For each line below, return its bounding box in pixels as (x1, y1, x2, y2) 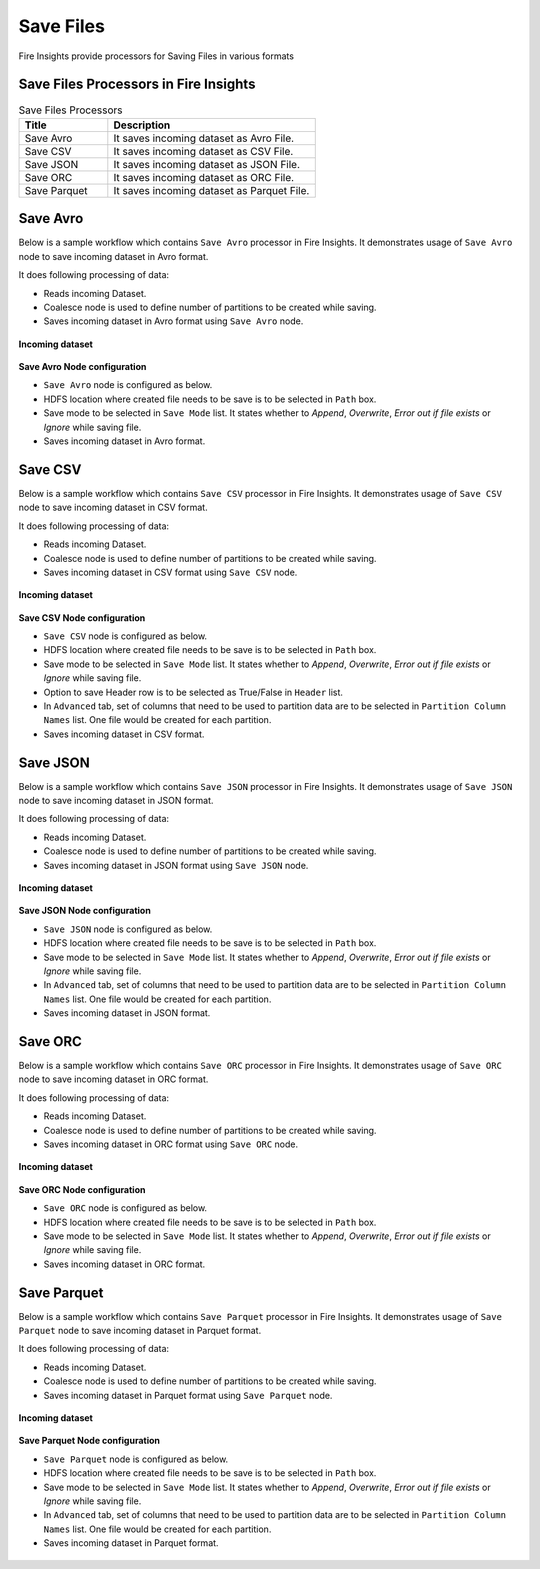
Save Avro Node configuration (18, 361, 147, 373)
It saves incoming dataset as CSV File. (113, 144, 294, 158)
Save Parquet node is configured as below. (43, 1453, 229, 1465)
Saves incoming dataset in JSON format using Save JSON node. (43, 859, 309, 871)
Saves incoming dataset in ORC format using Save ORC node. (43, 1138, 299, 1150)
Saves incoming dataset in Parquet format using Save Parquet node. (43, 1389, 333, 1401)
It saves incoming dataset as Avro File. (113, 131, 295, 145)
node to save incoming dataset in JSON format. (18, 795, 214, 807)
